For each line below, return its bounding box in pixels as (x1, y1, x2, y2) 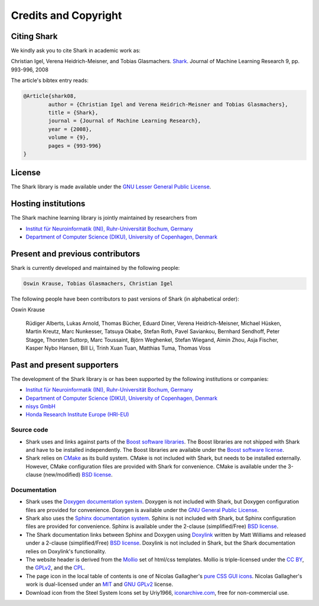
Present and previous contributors (11, 249, 141, 259)
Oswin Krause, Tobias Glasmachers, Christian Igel (23, 281, 174, 287)
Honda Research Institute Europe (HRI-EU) (25, 411, 129, 418)
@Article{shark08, (23, 93, 77, 100)
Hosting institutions (11, 198, 86, 209)
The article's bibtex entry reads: (11, 77, 89, 84)
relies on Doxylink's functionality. (25, 548, 106, 555)
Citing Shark (11, 31, 58, 41)
